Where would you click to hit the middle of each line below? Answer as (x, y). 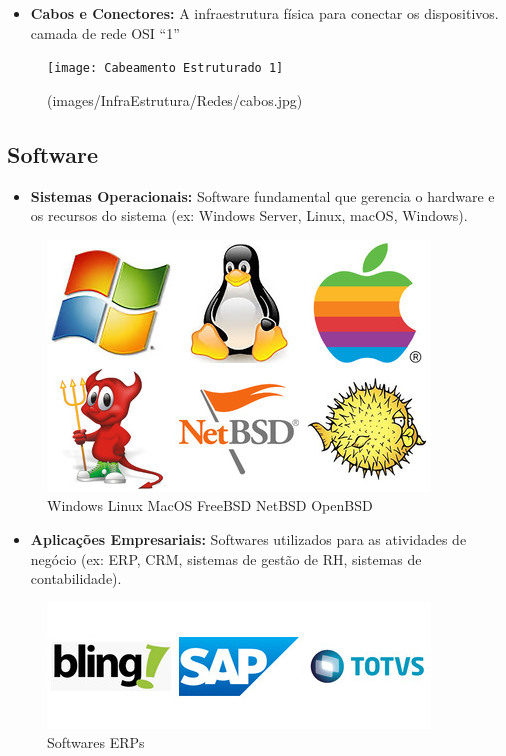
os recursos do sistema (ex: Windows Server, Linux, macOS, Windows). (249, 215)
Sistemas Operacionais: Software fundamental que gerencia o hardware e (262, 195)
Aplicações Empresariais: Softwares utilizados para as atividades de (248, 539)
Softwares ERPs (96, 742)
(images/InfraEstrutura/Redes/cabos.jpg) (175, 99)
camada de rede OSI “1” (105, 32)
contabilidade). (76, 578)
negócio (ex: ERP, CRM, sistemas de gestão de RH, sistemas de (226, 558)
